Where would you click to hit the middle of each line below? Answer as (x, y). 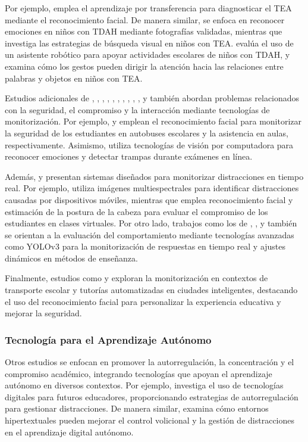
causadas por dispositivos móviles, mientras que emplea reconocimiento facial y (149, 199)
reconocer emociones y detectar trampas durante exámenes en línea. (129, 156)
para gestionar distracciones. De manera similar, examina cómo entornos (137, 408)
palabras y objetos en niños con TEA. (74, 78)
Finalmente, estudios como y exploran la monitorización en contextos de (136, 278)
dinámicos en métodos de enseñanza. (71, 258)
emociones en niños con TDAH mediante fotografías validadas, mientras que (144, 31)
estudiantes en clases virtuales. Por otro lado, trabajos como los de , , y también (151, 223)
